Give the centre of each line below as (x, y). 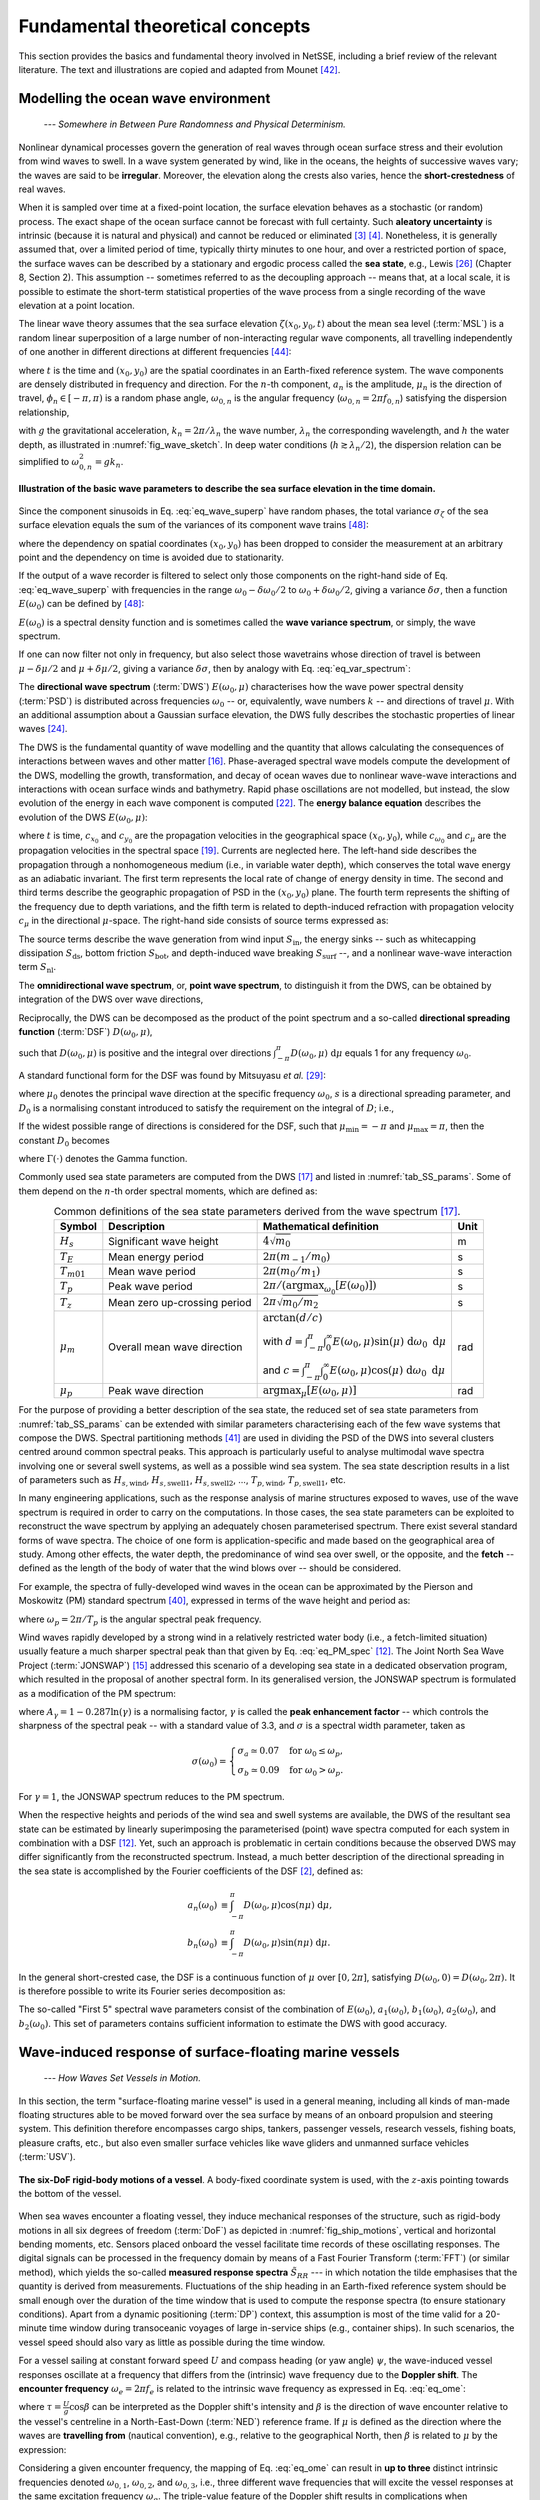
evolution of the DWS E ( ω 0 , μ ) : (83, 818)
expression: (42, 2449)
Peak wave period (151, 1287)
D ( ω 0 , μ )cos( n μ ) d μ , (288, 1906)
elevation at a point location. (76, 306)
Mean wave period (152, 1272)
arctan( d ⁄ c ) (292, 1317)
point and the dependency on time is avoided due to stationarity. (151, 557)
